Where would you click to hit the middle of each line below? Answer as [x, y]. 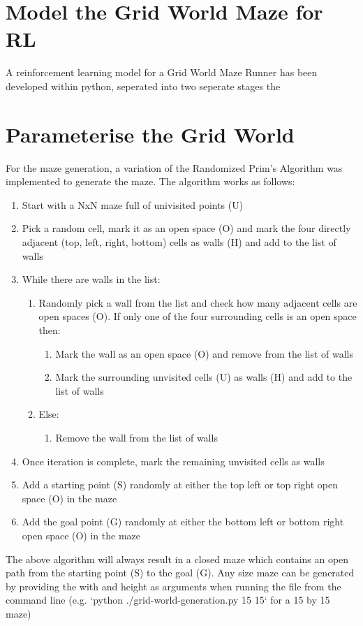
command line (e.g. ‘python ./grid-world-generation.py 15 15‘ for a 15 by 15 [168, 600]
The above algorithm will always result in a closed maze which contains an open [177, 559]
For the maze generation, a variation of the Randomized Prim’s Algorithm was [174, 167]
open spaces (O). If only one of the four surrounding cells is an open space [198, 316]
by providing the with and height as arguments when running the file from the [173, 586]
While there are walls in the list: [91, 279]
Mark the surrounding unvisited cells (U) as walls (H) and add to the [204, 377]
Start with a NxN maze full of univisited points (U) [133, 204]
